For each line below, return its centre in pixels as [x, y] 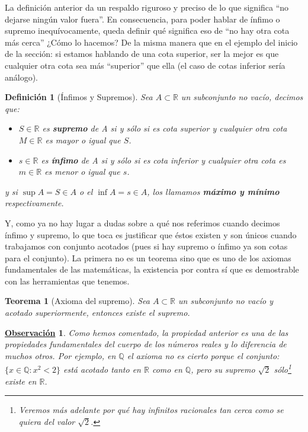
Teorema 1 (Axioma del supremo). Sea [77, 301]
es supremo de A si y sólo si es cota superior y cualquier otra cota [165, 128]
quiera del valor [47, 421]
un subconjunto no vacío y [226, 301]
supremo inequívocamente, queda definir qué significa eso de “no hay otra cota [147, 31]
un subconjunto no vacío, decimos [242, 97]
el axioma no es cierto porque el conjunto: [203, 355]
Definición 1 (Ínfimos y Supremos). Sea [79, 97]
